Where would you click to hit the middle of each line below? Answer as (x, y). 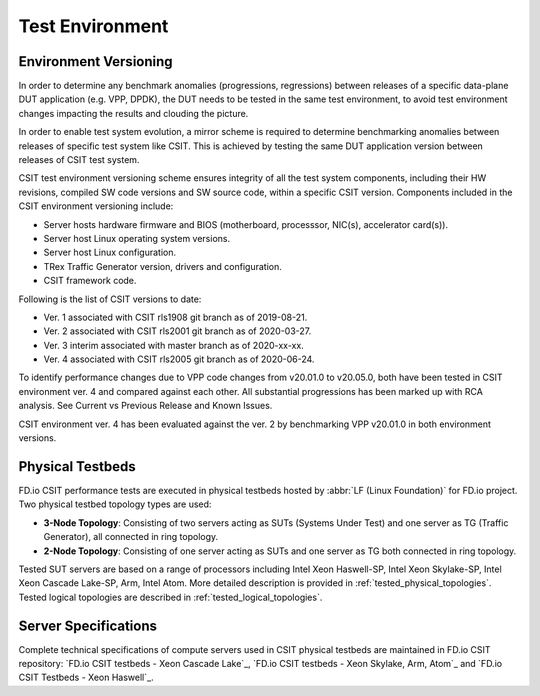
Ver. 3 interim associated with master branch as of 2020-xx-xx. (173, 345)
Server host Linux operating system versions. (136, 238)
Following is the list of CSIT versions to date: (110, 299)
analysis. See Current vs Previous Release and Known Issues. (145, 406)
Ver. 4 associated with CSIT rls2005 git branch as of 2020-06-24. (179, 359)
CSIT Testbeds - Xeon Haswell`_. (86, 677)
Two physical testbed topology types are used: (115, 504)
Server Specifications (88, 625)
